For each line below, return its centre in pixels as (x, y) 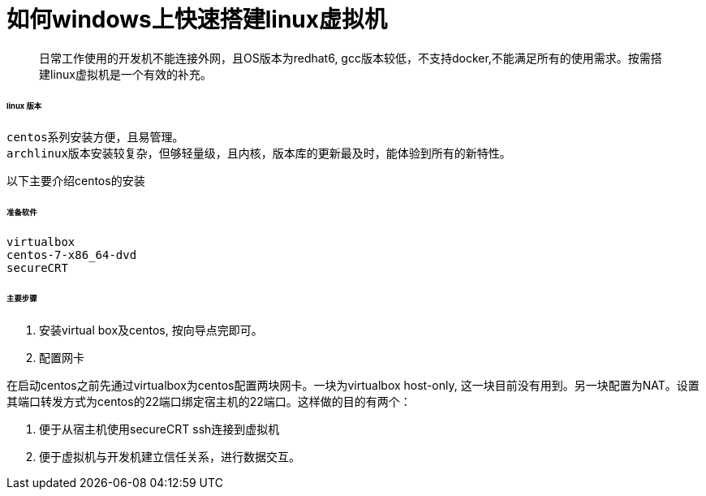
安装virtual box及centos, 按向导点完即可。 (151, 330)
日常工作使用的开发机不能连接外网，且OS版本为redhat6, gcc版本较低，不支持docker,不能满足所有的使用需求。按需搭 (351, 58)
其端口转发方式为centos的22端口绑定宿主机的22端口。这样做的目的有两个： (209, 401)
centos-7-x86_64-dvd (72, 255)
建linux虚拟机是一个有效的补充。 (125, 74)
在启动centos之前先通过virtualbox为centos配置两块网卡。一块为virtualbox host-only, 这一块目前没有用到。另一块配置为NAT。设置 (353, 385)
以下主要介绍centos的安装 (76, 181)
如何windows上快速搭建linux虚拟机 (197, 19)
